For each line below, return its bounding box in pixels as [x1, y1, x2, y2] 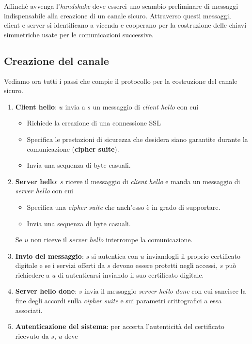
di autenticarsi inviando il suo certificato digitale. [58, 269, 204, 280]
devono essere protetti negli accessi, [112, 260, 218, 270]
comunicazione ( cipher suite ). [27, 143, 119, 154]
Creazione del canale [4, 53, 109, 68]
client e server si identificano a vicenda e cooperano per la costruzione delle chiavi [4, 20, 247, 30]
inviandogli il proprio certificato [146, 250, 240, 261]
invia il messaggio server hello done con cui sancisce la [84, 286, 246, 296]
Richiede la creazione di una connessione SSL [27, 118, 161, 128]
